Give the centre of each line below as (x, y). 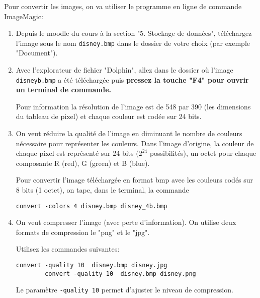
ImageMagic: (24, 16)
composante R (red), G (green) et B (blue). (83, 163)
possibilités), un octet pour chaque (203, 153)
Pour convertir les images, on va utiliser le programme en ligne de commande (123, 6)
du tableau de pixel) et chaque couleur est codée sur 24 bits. (109, 116)
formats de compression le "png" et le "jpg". (83, 232)
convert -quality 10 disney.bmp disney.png (120, 274)
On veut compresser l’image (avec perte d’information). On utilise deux (126, 222)
